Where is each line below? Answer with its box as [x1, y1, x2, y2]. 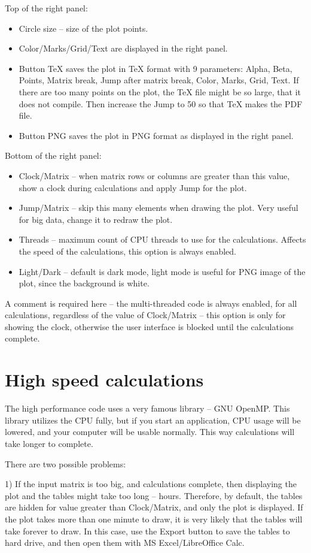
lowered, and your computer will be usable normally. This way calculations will [5, 425, 295, 438]
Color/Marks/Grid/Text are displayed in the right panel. [19, 42, 228, 55]
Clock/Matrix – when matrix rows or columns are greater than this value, [19, 169, 290, 182]
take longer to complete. [5, 437, 93, 449]
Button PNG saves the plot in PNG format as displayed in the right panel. [19, 129, 294, 141]
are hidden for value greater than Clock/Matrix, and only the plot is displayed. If [5, 501, 303, 513]
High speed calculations [5, 367, 204, 392]
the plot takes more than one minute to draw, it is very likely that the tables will [5, 512, 303, 525]
